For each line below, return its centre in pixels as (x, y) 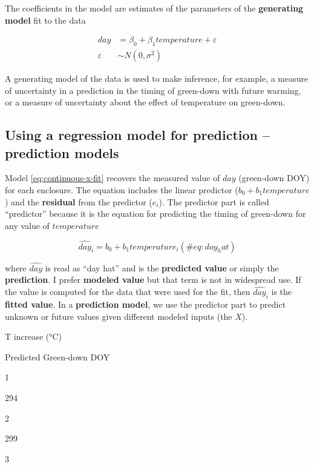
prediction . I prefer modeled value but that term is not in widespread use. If (153, 280)
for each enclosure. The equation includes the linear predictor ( (122, 190)
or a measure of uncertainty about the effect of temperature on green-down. (145, 102)
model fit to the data (45, 20)
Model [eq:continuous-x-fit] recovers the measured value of (113, 178)
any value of (27, 225)
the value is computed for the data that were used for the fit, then (128, 292)
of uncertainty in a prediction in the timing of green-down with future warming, (153, 90)
